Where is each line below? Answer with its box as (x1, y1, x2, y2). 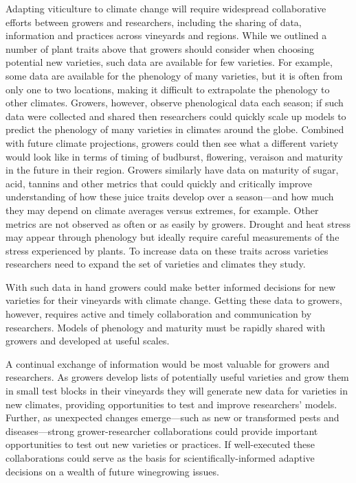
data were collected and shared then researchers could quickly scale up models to (5, 108, 346, 123)
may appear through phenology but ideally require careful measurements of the (5, 230, 340, 244)
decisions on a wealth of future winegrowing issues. (5, 464, 219, 478)
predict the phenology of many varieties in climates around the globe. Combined (5, 122, 344, 137)
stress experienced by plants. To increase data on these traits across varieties (5, 243, 329, 257)
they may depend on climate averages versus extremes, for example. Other (5, 202, 319, 217)
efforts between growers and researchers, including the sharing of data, (5, 14, 302, 29)
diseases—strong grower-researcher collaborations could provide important (5, 423, 318, 438)
